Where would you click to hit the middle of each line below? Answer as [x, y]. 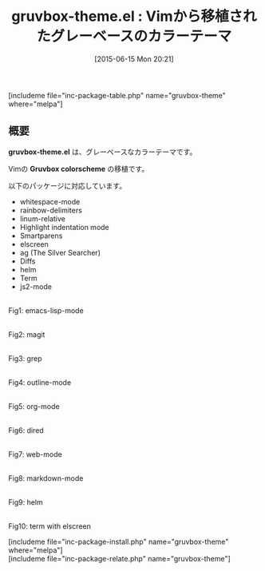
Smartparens [41, 236]
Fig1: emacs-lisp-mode [46, 310]
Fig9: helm [26, 502]
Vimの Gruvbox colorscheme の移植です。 [79, 169]
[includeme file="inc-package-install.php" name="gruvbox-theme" [119, 541]
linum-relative [43, 218]
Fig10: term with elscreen [50, 526]
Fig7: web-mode [35, 454]
